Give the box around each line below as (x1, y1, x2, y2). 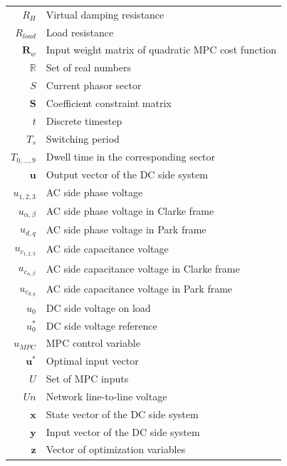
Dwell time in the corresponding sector (46, 148, 216, 163)
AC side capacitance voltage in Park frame (46, 281, 233, 296)
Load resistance (46, 24, 114, 39)
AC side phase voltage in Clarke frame (46, 203, 214, 218)
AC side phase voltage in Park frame (46, 221, 207, 236)
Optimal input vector (46, 353, 139, 368)
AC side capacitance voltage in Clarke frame (46, 261, 240, 276)
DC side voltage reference (46, 318, 157, 333)
